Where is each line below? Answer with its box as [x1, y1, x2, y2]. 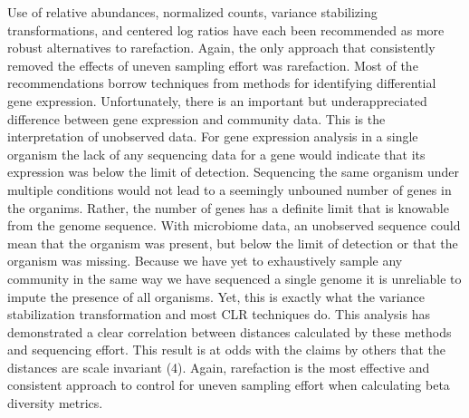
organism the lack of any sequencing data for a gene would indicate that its [7, 144, 426, 163]
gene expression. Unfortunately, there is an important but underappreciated [7, 91, 427, 110]
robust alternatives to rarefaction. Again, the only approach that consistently [7, 38, 435, 57]
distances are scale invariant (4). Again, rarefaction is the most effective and [7, 357, 430, 376]
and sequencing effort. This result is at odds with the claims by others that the [7, 340, 446, 359]
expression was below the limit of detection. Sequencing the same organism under [7, 162, 460, 181]
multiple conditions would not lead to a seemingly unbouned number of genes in [7, 180, 452, 199]
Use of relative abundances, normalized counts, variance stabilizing [7, 3, 378, 21]
